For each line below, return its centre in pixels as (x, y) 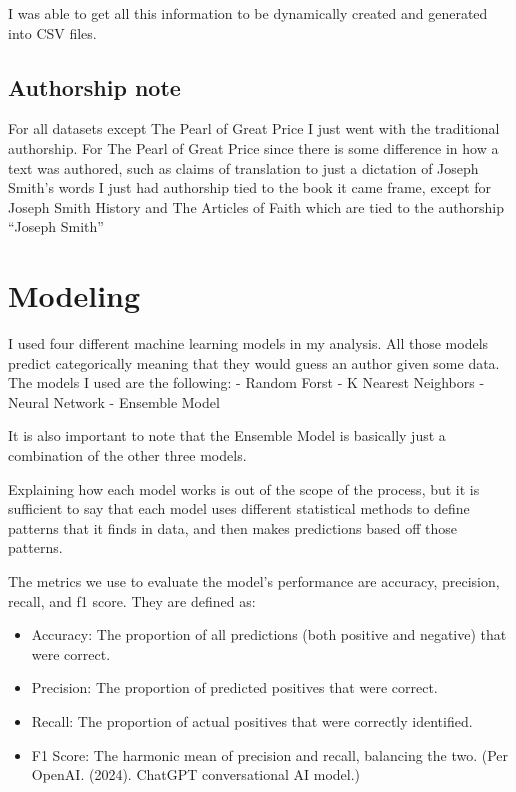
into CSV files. (52, 32)
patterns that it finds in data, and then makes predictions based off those (232, 527)
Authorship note (94, 86)
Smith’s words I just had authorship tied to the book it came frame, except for (250, 187)
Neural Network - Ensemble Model (114, 401)
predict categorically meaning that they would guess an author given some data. (254, 362)
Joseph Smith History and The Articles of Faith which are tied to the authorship (256, 206)
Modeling (74, 295)
